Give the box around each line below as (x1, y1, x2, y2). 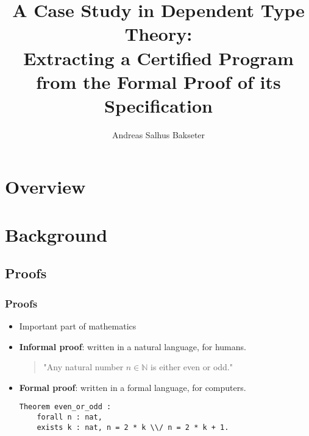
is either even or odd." (151, 360, 233, 373)
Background (5, 222, 108, 247)
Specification (104, 93, 213, 118)
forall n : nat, (37, 413, 102, 422)
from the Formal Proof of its (36, 69, 281, 94)
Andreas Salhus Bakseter (112, 128, 205, 141)
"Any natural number (43, 360, 124, 373)
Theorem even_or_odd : (19, 403, 112, 412)
